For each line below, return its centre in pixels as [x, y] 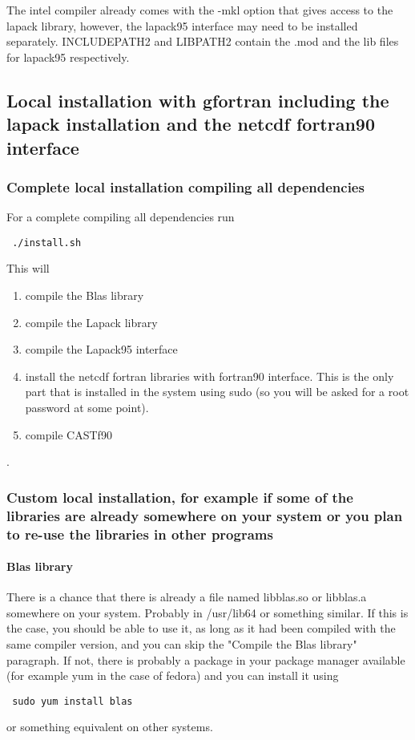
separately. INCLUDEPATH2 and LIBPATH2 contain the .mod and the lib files [203, 41]
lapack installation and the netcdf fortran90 [191, 124]
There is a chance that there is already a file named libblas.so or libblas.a [187, 597]
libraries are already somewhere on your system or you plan [205, 515]
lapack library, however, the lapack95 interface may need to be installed [182, 25]
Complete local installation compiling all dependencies [185, 186]
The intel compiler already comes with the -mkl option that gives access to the [200, 10]
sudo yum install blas [73, 701]
